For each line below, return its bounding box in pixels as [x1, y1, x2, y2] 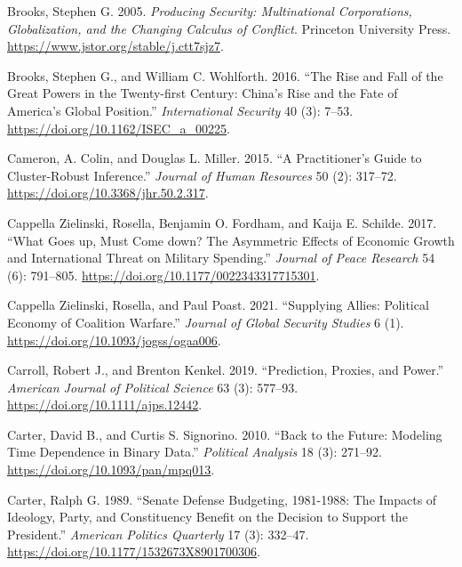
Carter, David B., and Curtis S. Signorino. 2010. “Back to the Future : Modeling [7, 425, 442, 443]
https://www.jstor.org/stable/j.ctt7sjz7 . [7, 36, 224, 55]
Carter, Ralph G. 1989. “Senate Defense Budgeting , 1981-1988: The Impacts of [7, 490, 437, 508]
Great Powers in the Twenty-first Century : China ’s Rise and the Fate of [7, 84, 398, 102]
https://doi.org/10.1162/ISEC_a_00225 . [7, 118, 230, 137]
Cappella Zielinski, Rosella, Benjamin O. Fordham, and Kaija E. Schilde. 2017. [7, 213, 437, 231]
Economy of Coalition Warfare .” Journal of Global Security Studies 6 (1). [7, 312, 404, 331]
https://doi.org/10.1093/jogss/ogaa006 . [7, 330, 221, 349]
